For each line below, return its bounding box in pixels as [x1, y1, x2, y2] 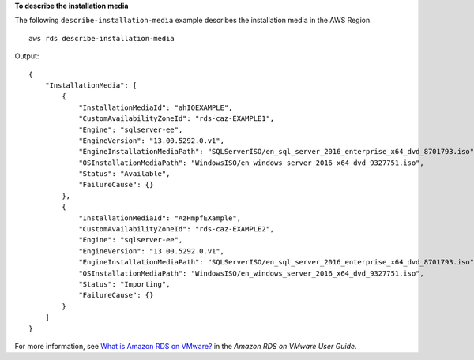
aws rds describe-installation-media [28, 34, 175, 43]
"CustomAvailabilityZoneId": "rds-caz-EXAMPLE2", [78, 225, 275, 234]
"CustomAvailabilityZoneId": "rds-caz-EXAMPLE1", [78, 114, 275, 123]
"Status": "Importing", [78, 279, 171, 288]
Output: [14, 51, 39, 61]
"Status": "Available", [78, 170, 171, 178]
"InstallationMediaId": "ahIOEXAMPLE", [78, 103, 233, 112]
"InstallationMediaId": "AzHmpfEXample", [78, 213, 241, 223]
